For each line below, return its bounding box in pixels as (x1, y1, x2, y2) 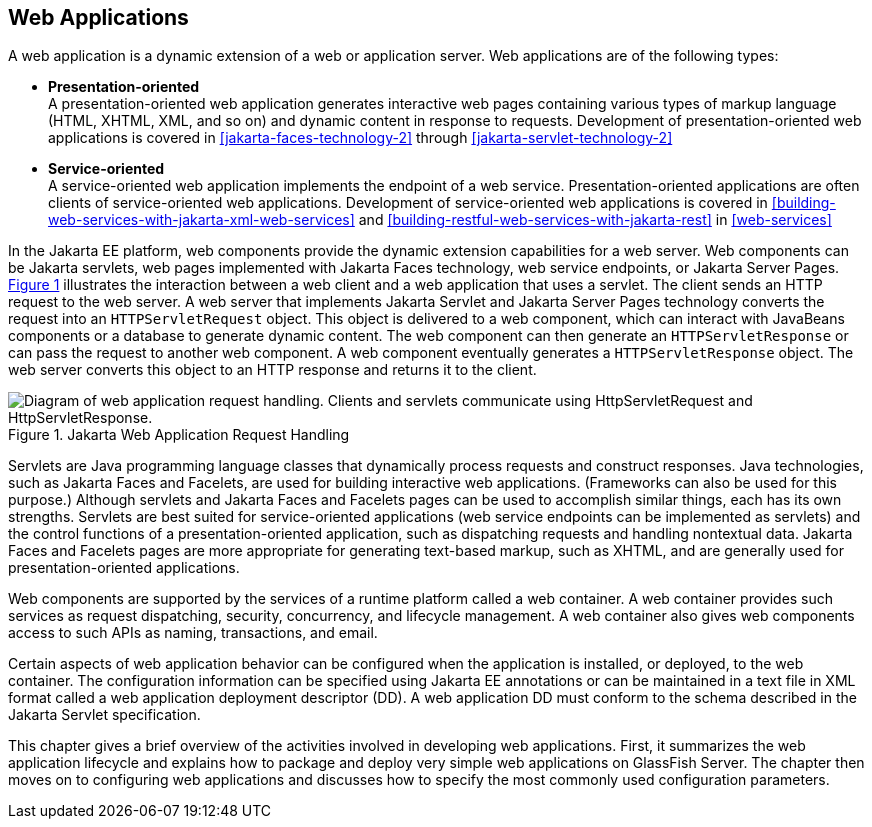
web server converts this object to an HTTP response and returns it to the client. (8, 361, 537, 379)
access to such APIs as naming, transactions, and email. (8, 624, 378, 642)
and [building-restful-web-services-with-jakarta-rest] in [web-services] (358, 211, 832, 229)
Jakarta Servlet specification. (8, 706, 201, 724)
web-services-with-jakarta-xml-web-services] (48, 211, 355, 229)
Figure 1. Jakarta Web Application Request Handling (8, 426, 350, 444)
